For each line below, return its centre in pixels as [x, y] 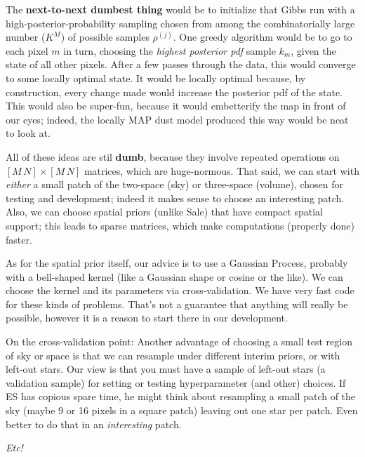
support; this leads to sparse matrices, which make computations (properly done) [180, 225]
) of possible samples [105, 37]
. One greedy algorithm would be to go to [263, 37]
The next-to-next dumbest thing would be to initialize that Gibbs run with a [180, 9]
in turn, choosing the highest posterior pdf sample [170, 50]
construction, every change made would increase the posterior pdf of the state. [174, 92]
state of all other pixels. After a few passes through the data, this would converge [181, 64]
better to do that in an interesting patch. [94, 424]
